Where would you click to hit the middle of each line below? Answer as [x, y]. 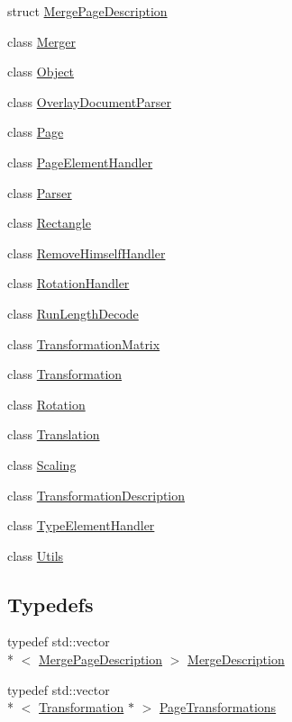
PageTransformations [218, 707]
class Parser [40, 192]
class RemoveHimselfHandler [87, 253]
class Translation [54, 434]
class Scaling [42, 464]
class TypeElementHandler [81, 525]
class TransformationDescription [96, 495]
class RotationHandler [68, 283]
